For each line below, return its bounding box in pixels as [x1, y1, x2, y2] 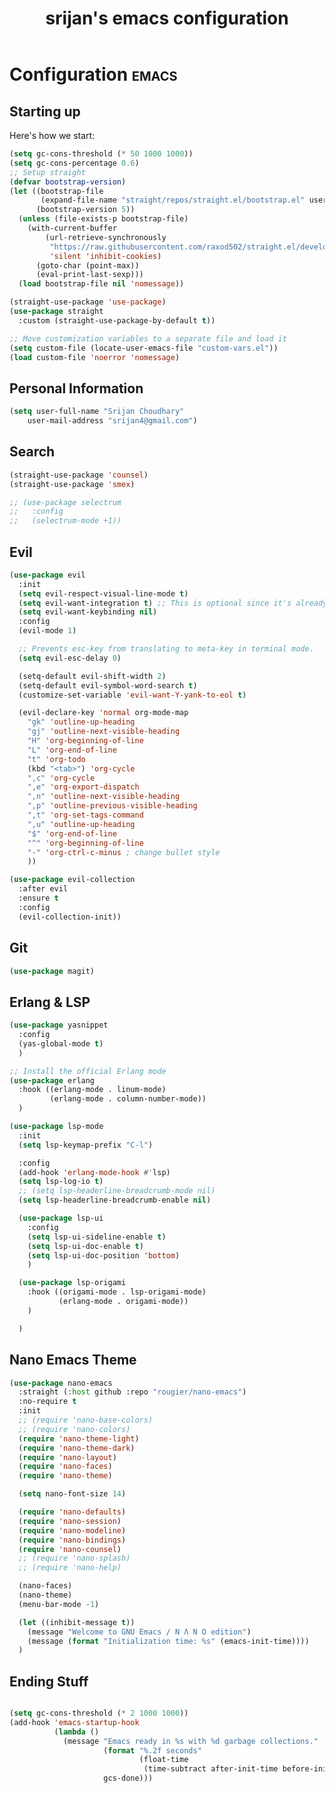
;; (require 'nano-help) [18, 1563, 122, 1573]
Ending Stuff [9, 1673, 89, 1690]
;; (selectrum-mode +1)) [9, 516, 122, 526]
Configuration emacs [9, 63, 178, 86]
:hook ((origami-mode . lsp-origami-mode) [27, 1287, 207, 1297]
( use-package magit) [9, 966, 96, 976]
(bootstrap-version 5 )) [35, 205, 136, 215]
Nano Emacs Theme [9, 1352, 137, 1369]
